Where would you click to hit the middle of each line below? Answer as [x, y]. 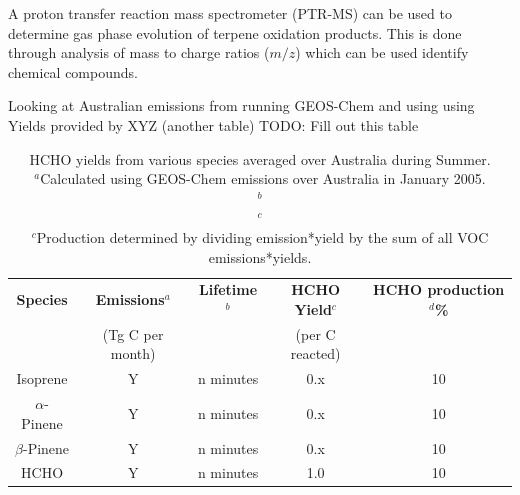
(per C [315, 333]
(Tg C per [133, 333]
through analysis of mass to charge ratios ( [139, 52]
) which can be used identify [382, 52]
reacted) [315, 353]
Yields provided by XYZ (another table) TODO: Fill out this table [213, 124]
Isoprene [42, 378]
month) [133, 353]
